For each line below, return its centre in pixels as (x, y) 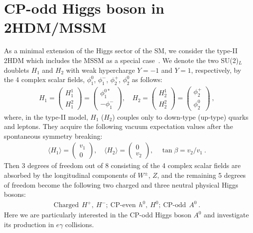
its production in (29, 224)
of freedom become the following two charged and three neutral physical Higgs (121, 184)
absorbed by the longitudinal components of (70, 175)
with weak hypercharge (101, 70)
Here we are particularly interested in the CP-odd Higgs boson (98, 215)
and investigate (226, 215)
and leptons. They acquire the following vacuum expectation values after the (118, 126)
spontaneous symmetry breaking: (53, 136)
